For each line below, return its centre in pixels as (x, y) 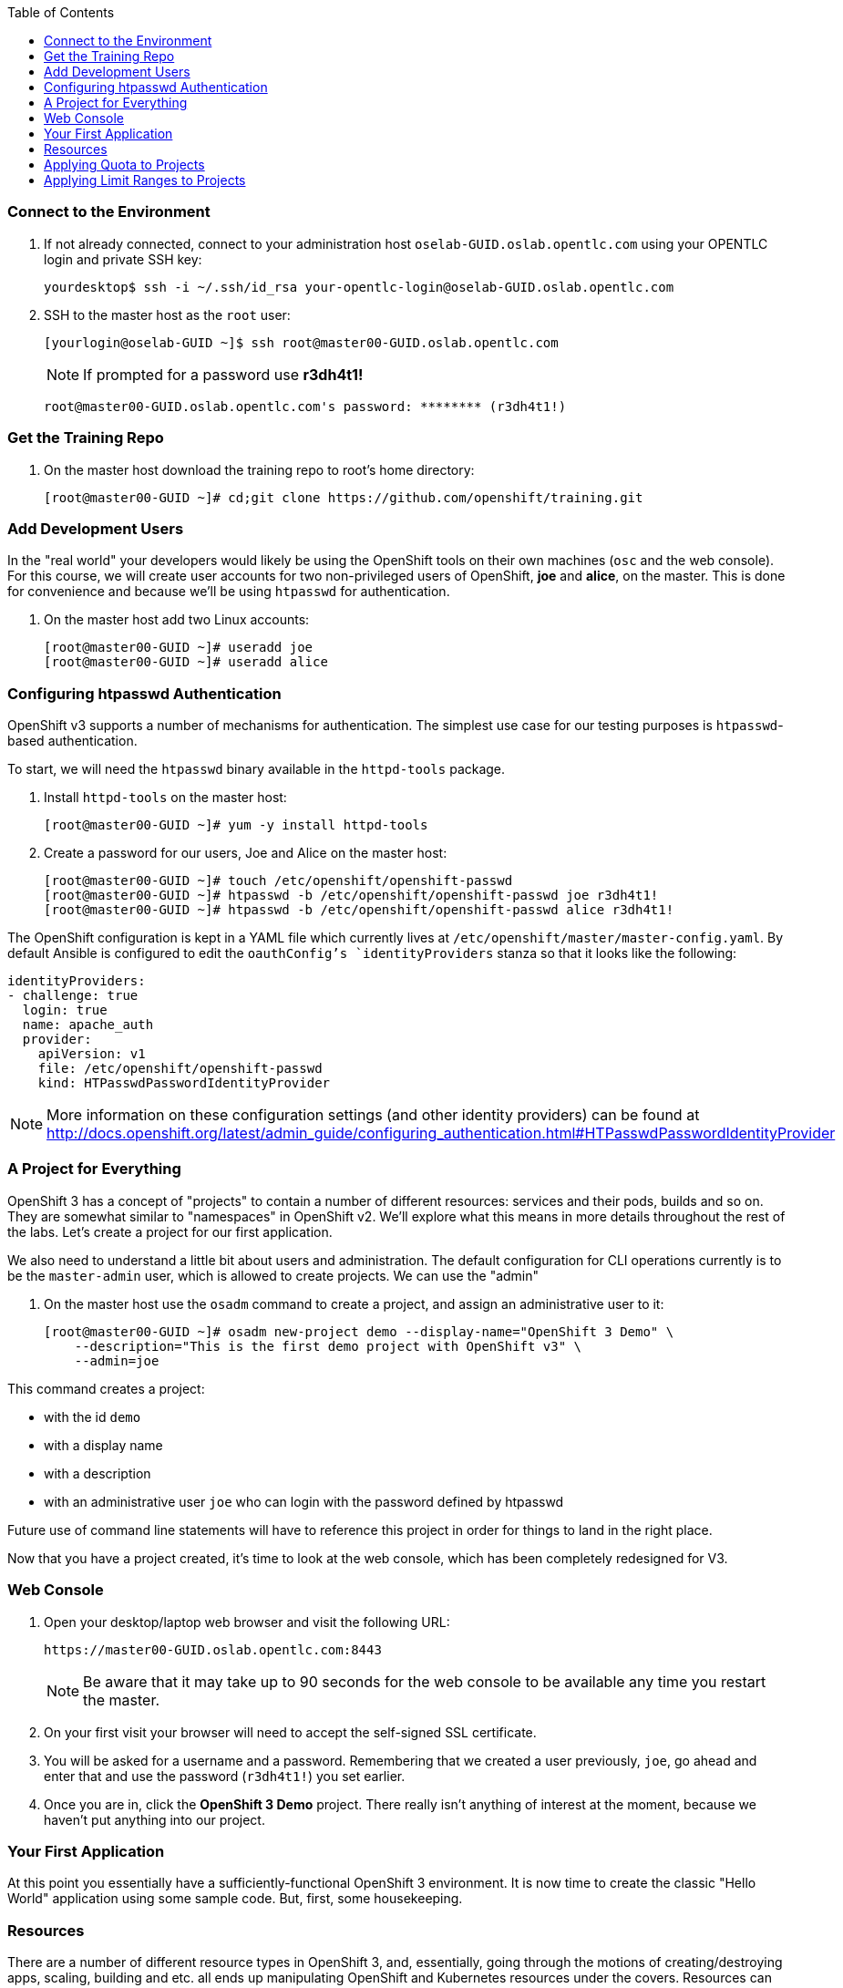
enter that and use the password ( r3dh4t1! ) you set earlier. (225, 1776)
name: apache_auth (88, 1025)
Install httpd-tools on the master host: (165, 797)
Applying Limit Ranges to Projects (145, 180)
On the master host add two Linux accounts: (177, 620)
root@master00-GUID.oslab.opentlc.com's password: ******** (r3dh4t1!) (305, 406)
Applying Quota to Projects (124, 165)
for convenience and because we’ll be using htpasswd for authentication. (229, 592)
